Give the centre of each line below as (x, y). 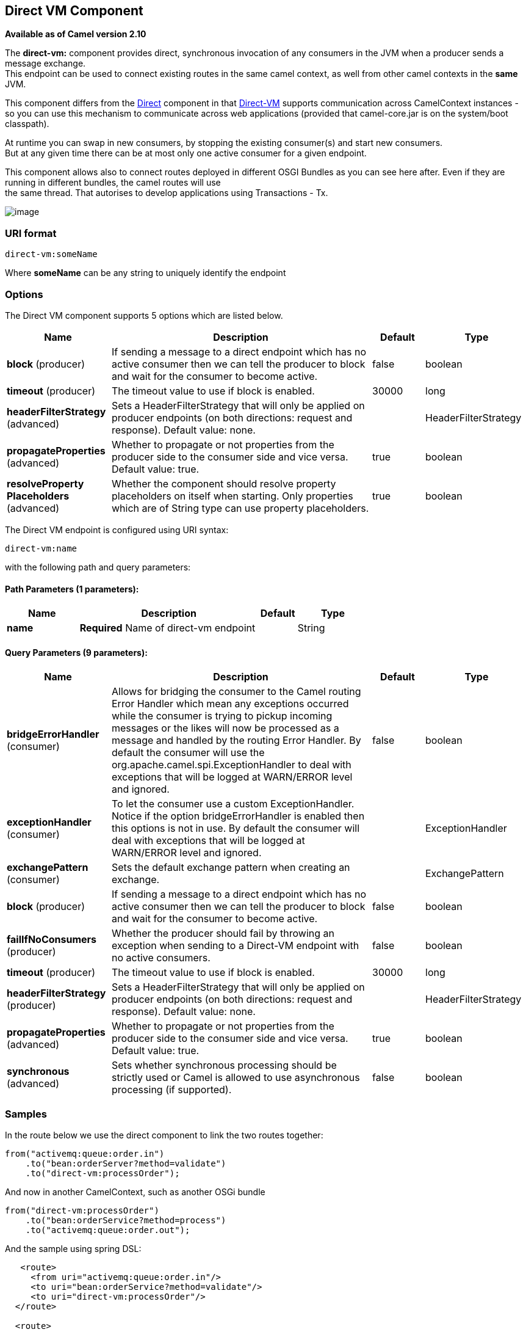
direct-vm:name (41, 548)
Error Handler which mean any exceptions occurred (230, 704)
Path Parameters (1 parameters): (72, 589)
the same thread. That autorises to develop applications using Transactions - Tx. (167, 193)
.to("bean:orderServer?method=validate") (126, 1164)
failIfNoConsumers (52, 940)
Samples (26, 1114)
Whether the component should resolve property (224, 483)
